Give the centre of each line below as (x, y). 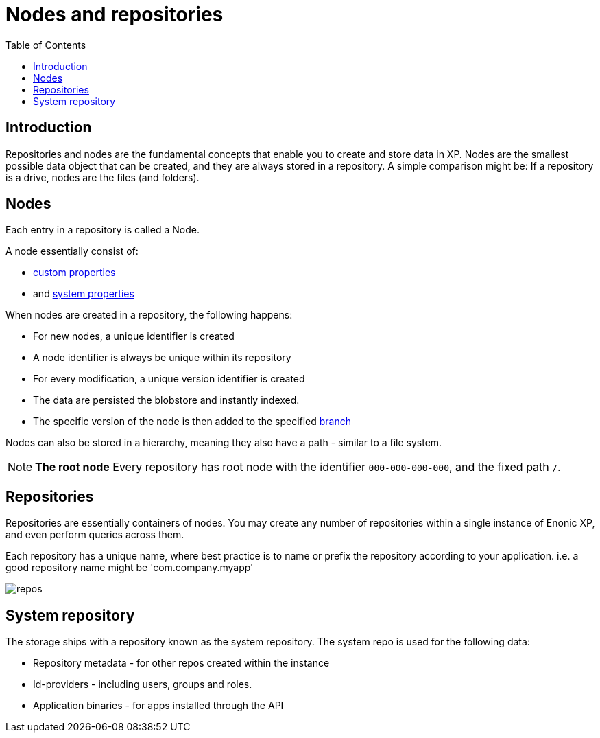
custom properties (74, 273)
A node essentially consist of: (72, 251)
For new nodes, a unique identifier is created (134, 336)
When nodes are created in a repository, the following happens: (149, 315)
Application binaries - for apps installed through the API (158, 706)
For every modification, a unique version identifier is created (169, 379)
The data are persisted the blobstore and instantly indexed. (166, 400)
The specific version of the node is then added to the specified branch (192, 422)
